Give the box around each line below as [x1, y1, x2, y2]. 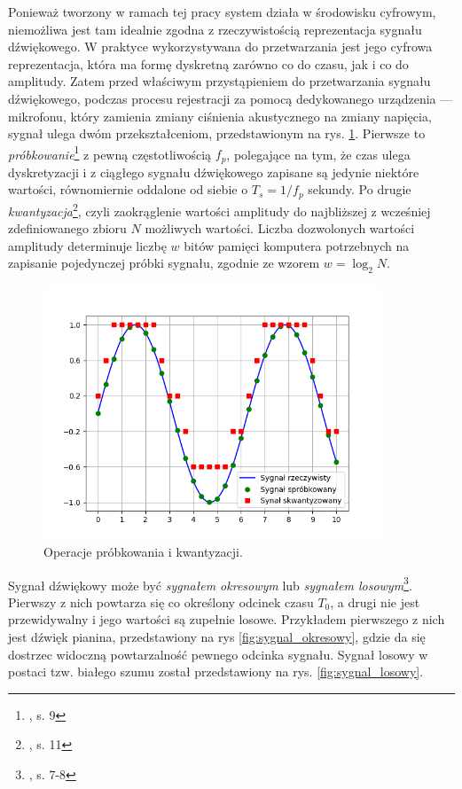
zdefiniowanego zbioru [8, 219, 127, 238]
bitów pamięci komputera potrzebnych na [184, 236, 410, 254]
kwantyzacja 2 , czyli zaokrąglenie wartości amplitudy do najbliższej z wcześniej [8, 199, 431, 220]
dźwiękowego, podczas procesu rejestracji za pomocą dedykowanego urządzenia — [8, 89, 453, 107]
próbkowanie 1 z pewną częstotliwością [8, 142, 212, 163]
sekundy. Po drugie [308, 180, 411, 199]
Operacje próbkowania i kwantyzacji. [43, 542, 243, 560]
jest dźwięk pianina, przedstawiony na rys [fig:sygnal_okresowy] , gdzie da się [8, 627, 426, 645]
